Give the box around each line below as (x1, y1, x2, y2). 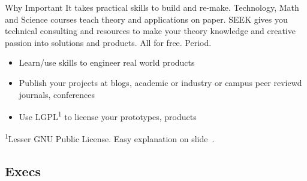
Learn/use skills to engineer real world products (19, 56, 195, 69)
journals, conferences (19, 88, 95, 100)
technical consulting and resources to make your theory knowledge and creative (5, 24, 296, 37)
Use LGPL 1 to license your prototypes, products (19, 109, 197, 122)
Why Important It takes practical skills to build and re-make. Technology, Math (5, 1, 299, 13)
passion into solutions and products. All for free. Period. (5, 36, 212, 48)
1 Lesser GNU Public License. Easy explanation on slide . (5, 131, 215, 145)
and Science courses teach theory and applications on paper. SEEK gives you (5, 13, 288, 25)
